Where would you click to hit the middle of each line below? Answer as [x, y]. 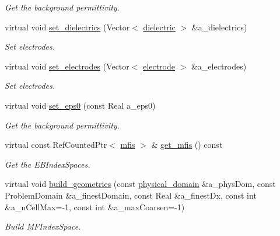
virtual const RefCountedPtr [56, 145]
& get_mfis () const [187, 145]
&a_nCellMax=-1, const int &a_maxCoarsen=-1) [95, 206]
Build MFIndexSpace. [43, 226]
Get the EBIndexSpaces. [48, 164]
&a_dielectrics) [219, 27]
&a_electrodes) [219, 66]
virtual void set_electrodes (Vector [67, 66]
